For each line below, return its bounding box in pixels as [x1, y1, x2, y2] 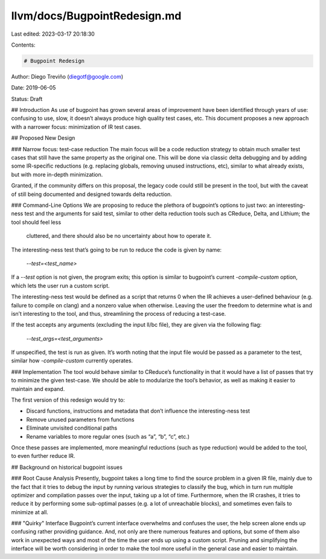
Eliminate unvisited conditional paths [26, 424, 118, 432]
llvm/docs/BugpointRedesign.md [11, 9, 182, 22]
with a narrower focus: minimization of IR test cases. [11, 123, 142, 130]
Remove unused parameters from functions [26, 416, 135, 423]
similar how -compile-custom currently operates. [11, 357, 133, 364]
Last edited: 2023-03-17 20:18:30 [11, 30, 95, 38]
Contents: [11, 41, 36, 48]
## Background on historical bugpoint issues [11, 463, 123, 471]
